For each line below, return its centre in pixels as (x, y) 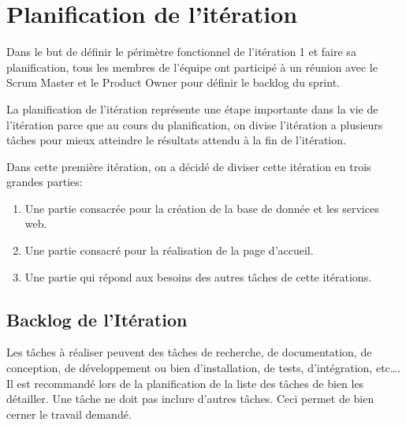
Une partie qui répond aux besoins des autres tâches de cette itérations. (198, 276)
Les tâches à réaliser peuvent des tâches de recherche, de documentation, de (189, 352)
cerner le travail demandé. (69, 414)
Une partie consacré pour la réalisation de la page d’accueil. (169, 250)
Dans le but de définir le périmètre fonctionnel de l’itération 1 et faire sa (181, 52)
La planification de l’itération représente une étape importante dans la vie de (192, 108)
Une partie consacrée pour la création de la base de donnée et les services (202, 208)
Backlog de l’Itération (97, 319)
